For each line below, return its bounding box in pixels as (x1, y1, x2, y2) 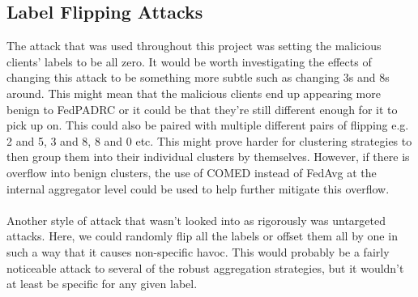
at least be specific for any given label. (6, 275, 198, 292)
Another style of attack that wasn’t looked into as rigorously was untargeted (6, 211, 386, 228)
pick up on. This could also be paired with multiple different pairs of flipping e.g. (6, 117, 409, 134)
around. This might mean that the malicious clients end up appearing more (6, 84, 381, 101)
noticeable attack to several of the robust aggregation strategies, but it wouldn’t (6, 259, 404, 276)
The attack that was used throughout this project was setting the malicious (6, 37, 382, 54)
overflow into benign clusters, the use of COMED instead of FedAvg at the (6, 163, 377, 180)
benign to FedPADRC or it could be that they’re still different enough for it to (6, 100, 398, 117)
